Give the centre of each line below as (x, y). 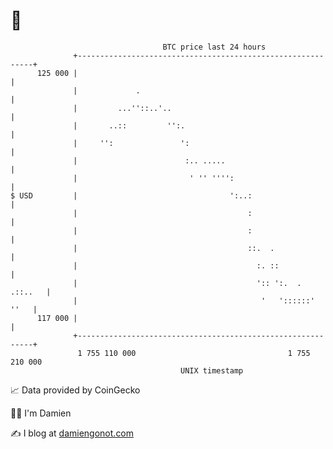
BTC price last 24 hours (214, 47)
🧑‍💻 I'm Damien (41, 413)
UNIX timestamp (212, 370)
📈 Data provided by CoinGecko (75, 390)
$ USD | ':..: (131, 195)
